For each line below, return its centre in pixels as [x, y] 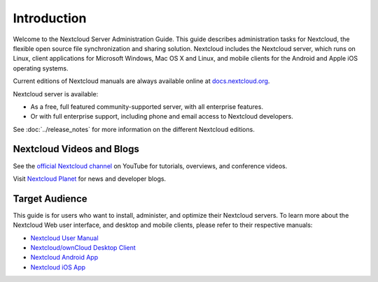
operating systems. [41, 68]
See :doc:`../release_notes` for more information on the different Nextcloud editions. [134, 129]
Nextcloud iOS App [58, 267]
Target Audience [50, 199]
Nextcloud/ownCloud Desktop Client [83, 248]
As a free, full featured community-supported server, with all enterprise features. [147, 106]
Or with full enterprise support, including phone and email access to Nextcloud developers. [162, 117]
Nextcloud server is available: [56, 94]
